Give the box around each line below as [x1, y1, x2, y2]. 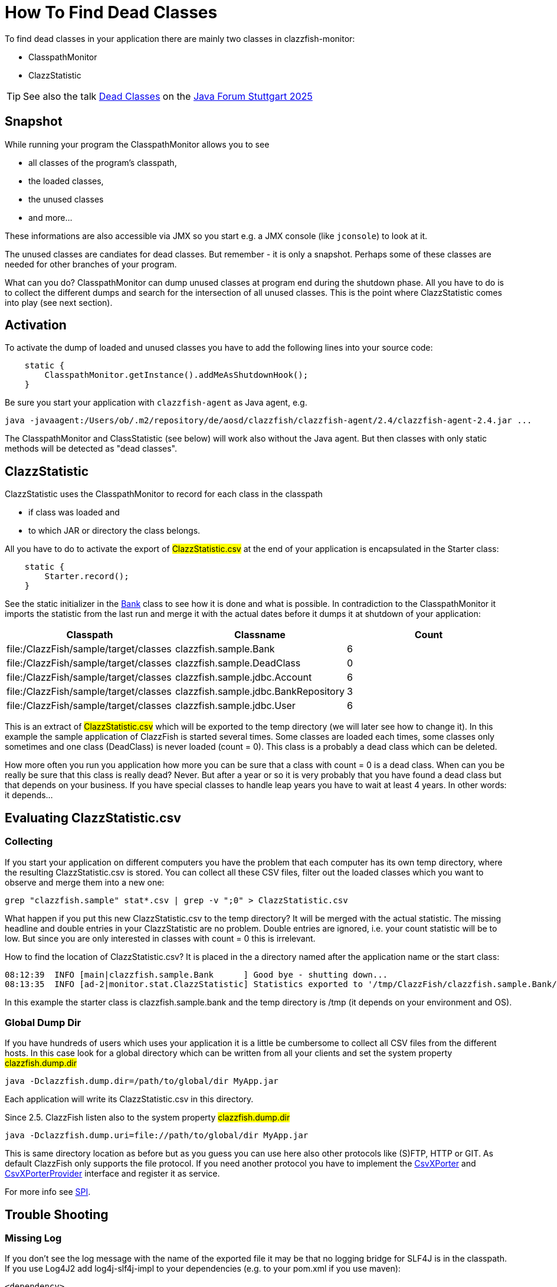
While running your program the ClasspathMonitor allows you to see [5, 139, 270, 149]
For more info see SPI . [5, 1187, 91, 1197]
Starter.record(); [44, 571, 129, 582]
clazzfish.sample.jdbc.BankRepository [175, 685, 345, 698]
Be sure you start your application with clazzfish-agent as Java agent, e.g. [5, 397, 307, 408]
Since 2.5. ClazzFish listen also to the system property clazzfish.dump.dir [5, 1112, 290, 1123]
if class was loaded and [28, 507, 120, 518]
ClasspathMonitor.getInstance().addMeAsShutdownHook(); [44, 370, 309, 380]
